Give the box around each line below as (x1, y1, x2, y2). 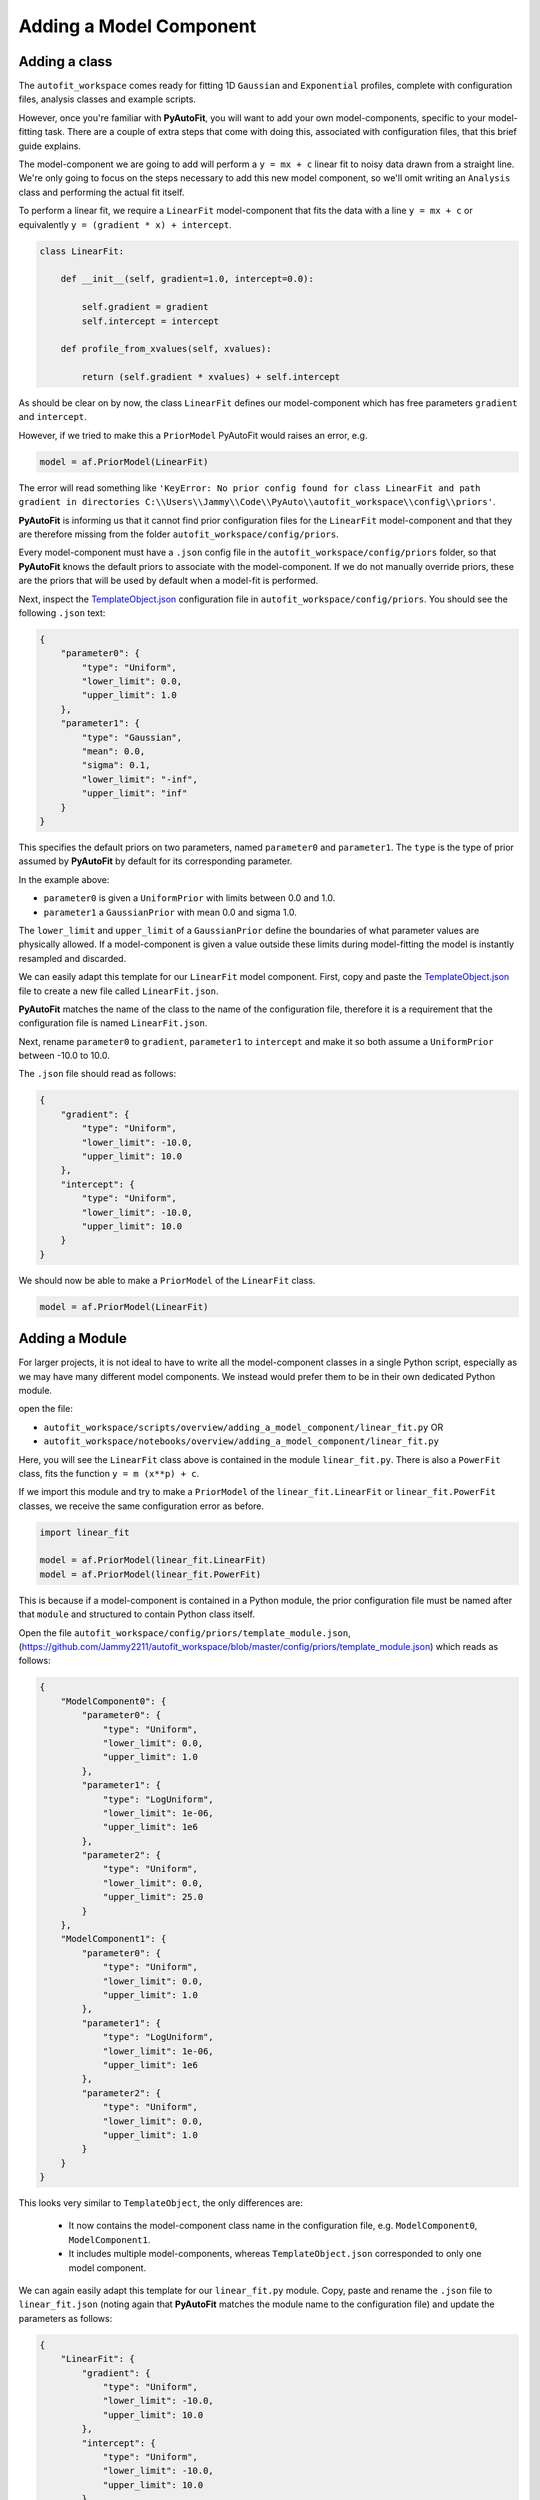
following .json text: (18, 606, 106, 619)
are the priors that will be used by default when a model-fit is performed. (18, 575, 319, 587)
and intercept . (18, 411, 87, 423)
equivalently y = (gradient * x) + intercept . (18, 218, 232, 230)
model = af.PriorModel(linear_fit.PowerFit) (39, 1568, 262, 1580)
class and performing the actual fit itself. (18, 186, 185, 198)
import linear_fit (39, 1526, 130, 1538)
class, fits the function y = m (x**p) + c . (18, 1467, 200, 1479)
